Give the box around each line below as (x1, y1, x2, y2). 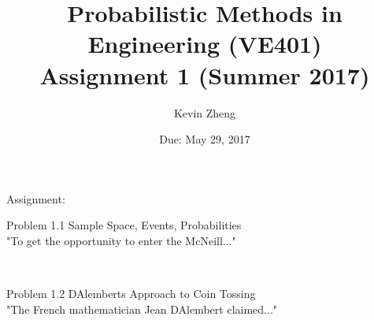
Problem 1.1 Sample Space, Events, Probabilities (6, 217, 242, 233)
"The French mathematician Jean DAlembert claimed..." (6, 300, 278, 317)
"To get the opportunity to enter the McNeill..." (6, 232, 236, 248)
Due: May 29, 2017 (159, 131, 250, 147)
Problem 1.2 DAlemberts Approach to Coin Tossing (6, 285, 256, 302)
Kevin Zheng (173, 104, 236, 121)
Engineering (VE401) (87, 28, 322, 60)
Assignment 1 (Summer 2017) (39, 58, 370, 91)
